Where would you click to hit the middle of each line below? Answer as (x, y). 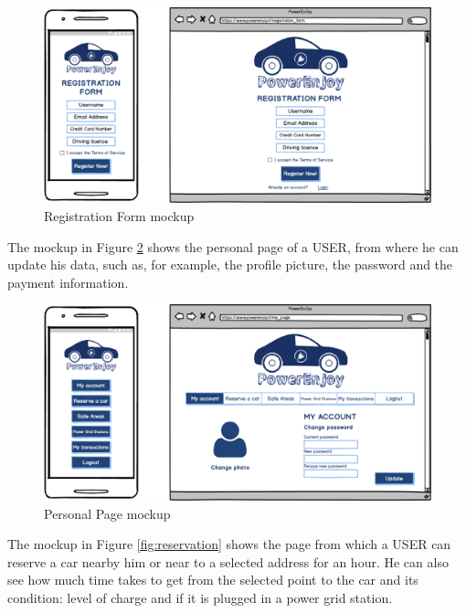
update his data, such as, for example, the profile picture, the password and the (230, 264)
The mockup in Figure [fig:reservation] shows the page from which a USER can (229, 544)
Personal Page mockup (107, 513)
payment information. (68, 282)
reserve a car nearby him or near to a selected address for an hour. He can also (228, 561)
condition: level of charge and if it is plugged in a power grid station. (200, 597)
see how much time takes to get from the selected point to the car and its (213, 580)
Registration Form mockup (119, 216)
